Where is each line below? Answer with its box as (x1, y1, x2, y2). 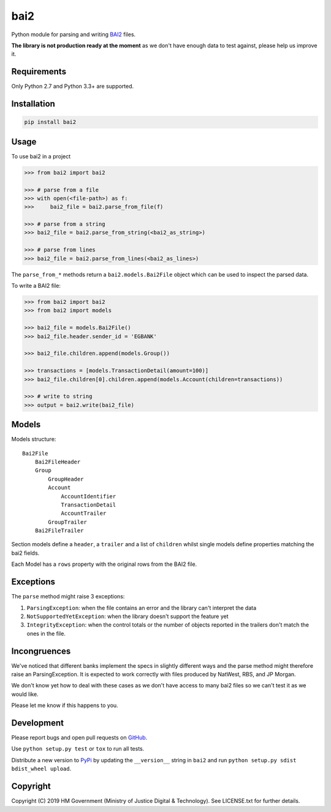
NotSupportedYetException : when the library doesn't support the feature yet (26, 613, 229, 620)
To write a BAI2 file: (11, 282, 61, 289)
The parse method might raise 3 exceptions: (11, 593, 125, 600)
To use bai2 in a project (11, 152, 71, 160)
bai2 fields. (11, 549, 40, 557)
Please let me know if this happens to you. (11, 702, 119, 709)
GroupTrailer (48, 519, 87, 525)
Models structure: (11, 436, 56, 443)
